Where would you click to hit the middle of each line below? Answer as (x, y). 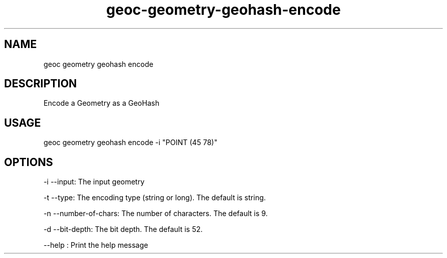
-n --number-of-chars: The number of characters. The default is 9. (156, 214)
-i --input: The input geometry (94, 182)
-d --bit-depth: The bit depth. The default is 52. (123, 229)
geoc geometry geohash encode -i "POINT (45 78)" (130, 143)
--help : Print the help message (96, 245)
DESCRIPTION (41, 84)
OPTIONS (29, 162)
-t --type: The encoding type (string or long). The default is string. (155, 198)
